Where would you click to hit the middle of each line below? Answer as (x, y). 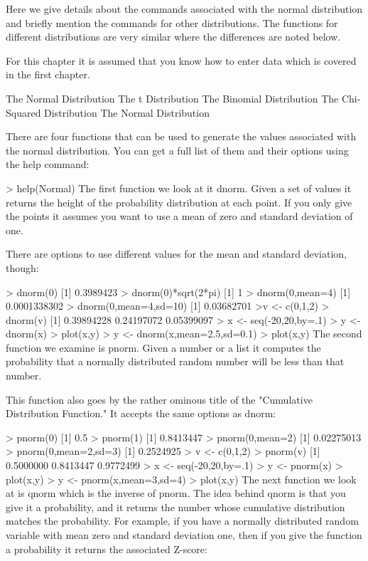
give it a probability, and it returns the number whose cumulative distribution (175, 507)
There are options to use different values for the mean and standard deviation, (177, 254)
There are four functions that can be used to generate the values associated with (181, 136)
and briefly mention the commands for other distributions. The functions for (172, 22)
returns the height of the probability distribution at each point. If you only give (179, 202)
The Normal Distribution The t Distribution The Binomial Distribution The (172, 98)
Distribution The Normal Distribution (127, 112)
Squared (23, 112)
